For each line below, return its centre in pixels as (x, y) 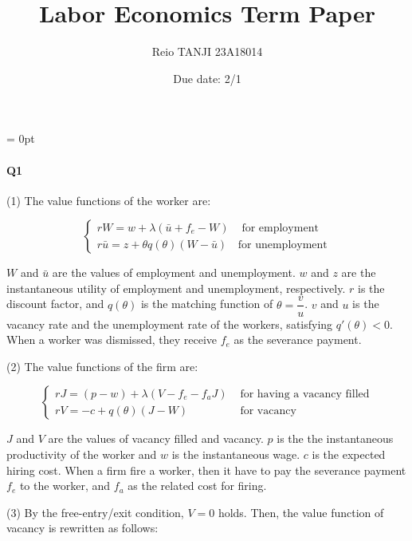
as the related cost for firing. (197, 486)
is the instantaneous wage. (236, 454)
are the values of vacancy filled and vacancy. (156, 438)
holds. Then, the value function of (301, 512)
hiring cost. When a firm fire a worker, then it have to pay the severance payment (206, 470)
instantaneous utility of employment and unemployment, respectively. (176, 288)
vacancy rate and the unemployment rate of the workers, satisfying (170, 324)
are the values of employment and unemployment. (174, 272)
